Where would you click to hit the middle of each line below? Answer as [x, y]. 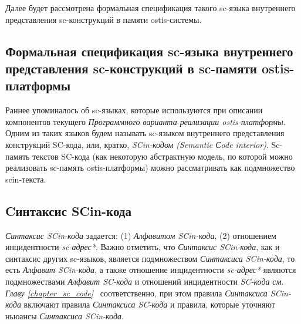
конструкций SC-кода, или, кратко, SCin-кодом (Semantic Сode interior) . [137, 144]
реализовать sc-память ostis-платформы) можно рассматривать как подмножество [150, 168]
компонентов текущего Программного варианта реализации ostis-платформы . [146, 121]
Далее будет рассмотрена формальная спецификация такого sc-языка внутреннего [150, 8]
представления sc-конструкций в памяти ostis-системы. [104, 19]
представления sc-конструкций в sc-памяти [131, 68]
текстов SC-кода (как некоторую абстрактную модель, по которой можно [163, 156]
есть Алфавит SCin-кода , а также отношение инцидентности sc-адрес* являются [151, 270]
